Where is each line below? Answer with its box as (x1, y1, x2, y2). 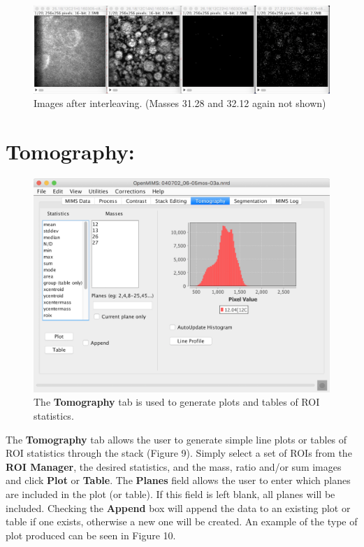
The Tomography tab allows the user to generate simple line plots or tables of (6, 432, 347, 446)
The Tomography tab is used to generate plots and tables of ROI (34, 395, 320, 409)
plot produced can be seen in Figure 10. (6, 527, 176, 542)
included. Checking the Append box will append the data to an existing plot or (6, 500, 351, 515)
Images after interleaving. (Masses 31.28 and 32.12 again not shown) (34, 96, 326, 111)
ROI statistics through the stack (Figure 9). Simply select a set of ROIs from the (6, 446, 352, 460)
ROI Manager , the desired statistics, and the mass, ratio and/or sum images (6, 459, 342, 474)
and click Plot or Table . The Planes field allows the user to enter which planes (6, 473, 351, 488)
